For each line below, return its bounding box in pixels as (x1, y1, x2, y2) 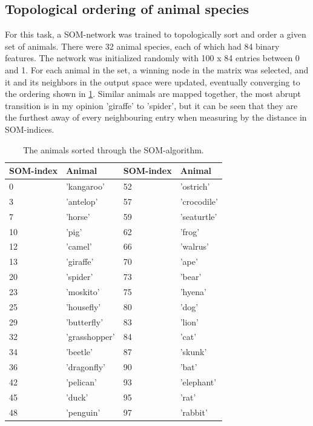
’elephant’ (180, 375, 217, 388)
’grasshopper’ (65, 330, 115, 343)
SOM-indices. (5, 122, 54, 135)
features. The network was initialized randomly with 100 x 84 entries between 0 (5, 52, 300, 64)
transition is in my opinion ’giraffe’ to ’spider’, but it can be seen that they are (5, 99, 298, 111)
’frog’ (180, 225, 200, 238)
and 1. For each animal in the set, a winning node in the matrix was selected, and (5, 63, 309, 76)
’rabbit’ (180, 405, 208, 418)
